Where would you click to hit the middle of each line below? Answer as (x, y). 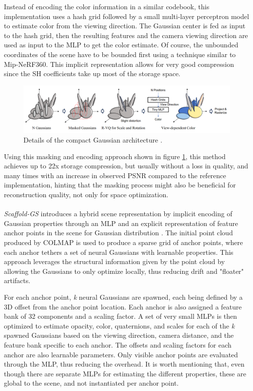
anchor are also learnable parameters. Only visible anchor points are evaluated (121, 354)
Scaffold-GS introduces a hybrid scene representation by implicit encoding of (118, 214)
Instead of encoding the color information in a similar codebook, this (107, 6)
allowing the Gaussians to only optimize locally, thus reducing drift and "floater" (124, 271)
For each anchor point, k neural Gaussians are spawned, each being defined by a (123, 297)
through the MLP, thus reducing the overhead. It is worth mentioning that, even (124, 364)
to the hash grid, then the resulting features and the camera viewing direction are (126, 35)
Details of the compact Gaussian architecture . (93, 140)
